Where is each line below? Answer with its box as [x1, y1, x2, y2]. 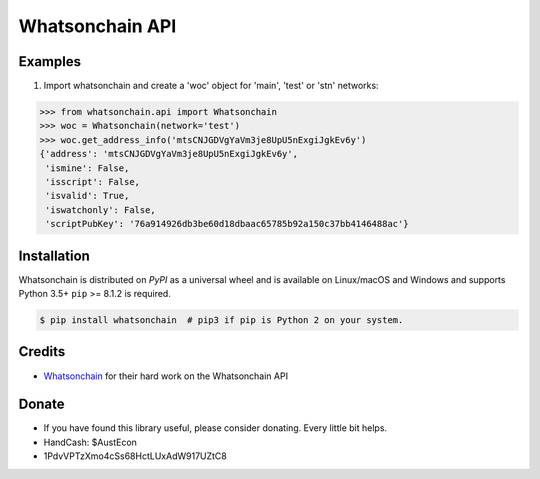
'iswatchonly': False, [45, 204, 157, 215]
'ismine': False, [45, 162, 130, 174]
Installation [18, 247, 90, 264]
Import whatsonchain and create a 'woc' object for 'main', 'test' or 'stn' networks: [43, 80, 379, 92]
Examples [18, 53, 82, 70]
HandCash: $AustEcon [43, 436, 137, 448]
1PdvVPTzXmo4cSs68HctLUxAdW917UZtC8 [43, 450, 227, 462]
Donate [18, 396, 65, 413]
